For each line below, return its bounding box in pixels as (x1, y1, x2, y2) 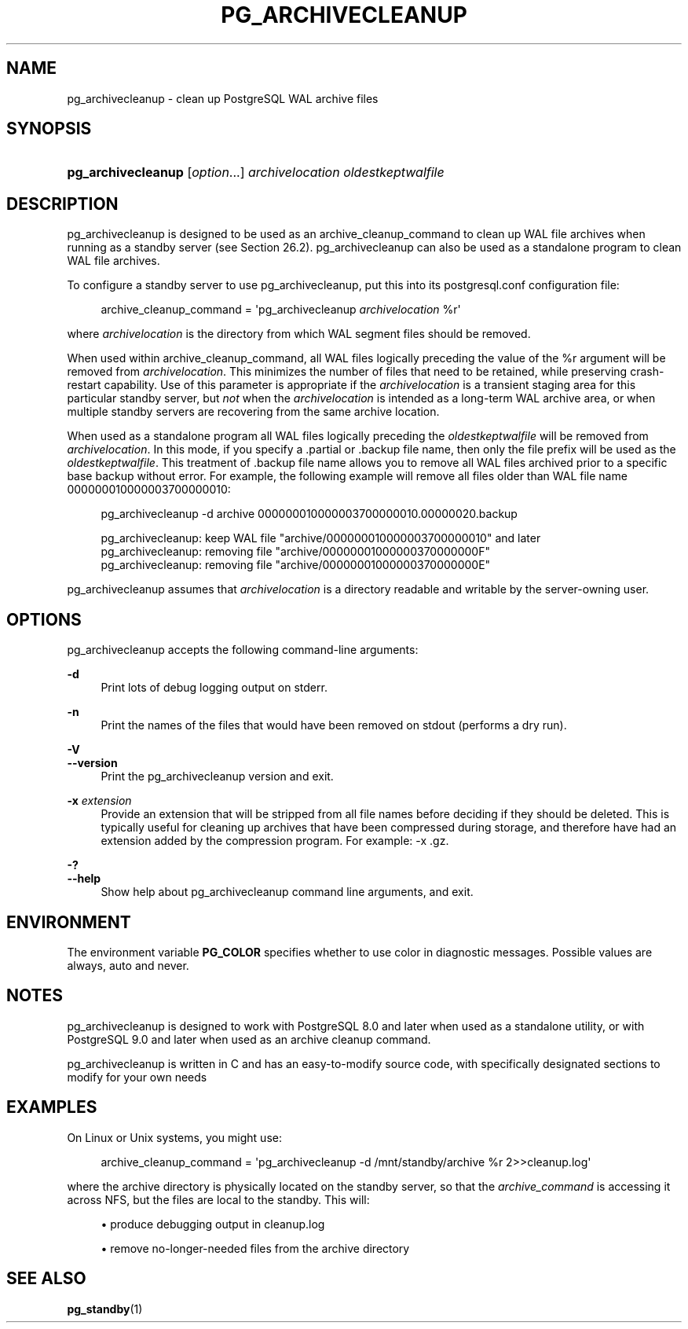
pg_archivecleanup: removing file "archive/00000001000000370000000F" (101, 545, 490, 559)
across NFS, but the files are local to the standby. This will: (67, 1192, 370, 1206)
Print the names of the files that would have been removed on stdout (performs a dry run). (101, 718, 567, 732)
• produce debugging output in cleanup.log (101, 1217, 325, 1231)
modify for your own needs (67, 1070, 207, 1084)
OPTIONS (6, 609, 82, 630)
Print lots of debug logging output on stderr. (101, 681, 328, 695)
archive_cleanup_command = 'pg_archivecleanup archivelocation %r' (101, 303, 461, 317)
